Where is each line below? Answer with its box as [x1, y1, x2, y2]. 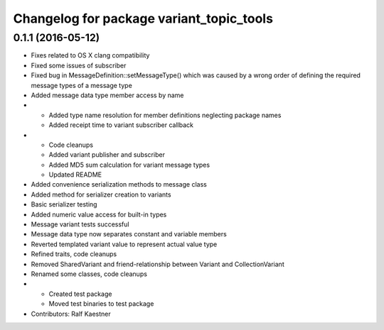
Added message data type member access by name [31, 91, 184, 99]
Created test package [48, 290, 112, 298]
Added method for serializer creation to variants [31, 190, 171, 199]
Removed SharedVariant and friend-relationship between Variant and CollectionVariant [31, 260, 284, 268]
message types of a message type [31, 81, 133, 89]
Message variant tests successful [31, 220, 129, 229]
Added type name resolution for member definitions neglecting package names [48, 111, 282, 119]
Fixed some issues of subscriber [31, 61, 127, 70]
